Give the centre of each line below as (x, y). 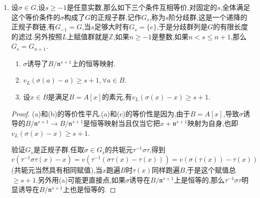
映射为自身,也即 (213, 123)
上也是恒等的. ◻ (89, 189)
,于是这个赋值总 (210, 169)
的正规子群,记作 (116, 17)
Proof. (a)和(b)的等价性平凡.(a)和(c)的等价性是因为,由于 (101, 113)
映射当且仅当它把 (132, 123)
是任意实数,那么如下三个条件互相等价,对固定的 (142, 7)
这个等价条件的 (36, 17)
